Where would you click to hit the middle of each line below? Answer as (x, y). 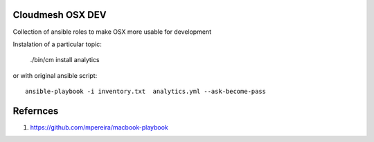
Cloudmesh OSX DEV (60, 15)
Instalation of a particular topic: (57, 44)
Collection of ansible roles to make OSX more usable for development (112, 32)
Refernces (36, 111)
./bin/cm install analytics (65, 60)
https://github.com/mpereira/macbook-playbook (99, 127)
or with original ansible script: (55, 75)
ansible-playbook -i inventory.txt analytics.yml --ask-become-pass (146, 92)
